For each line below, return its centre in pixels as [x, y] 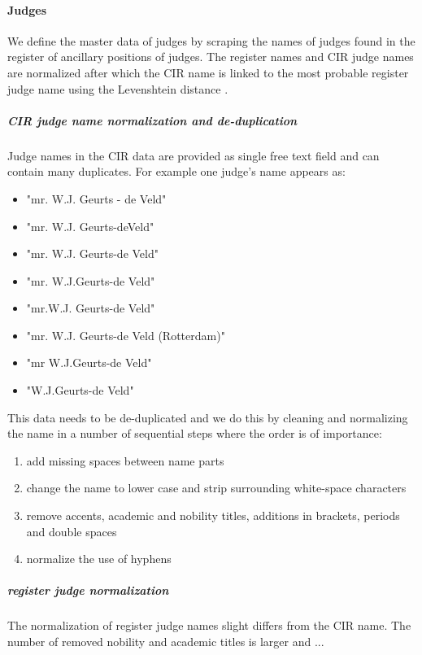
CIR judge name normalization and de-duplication [152, 120]
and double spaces [72, 531]
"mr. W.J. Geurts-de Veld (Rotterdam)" [126, 335]
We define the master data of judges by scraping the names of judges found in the [211, 40]
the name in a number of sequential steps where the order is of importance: [195, 433]
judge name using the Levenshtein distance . [118, 88]
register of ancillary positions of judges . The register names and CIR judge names [211, 57]
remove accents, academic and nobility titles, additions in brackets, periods [213, 515]
